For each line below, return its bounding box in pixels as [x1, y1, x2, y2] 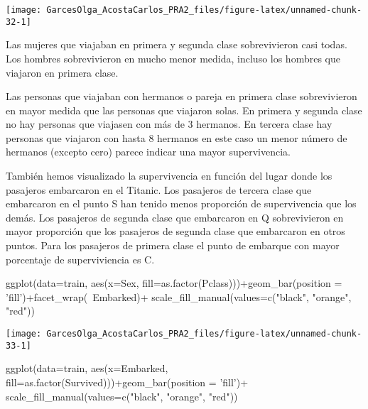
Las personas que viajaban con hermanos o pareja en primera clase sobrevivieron [6, 89, 357, 104]
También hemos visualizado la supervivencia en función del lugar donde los [6, 168, 332, 183]
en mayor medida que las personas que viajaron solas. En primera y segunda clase [6, 102, 362, 117]
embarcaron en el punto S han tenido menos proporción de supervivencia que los [6, 196, 357, 211]
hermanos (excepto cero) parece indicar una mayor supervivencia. [6, 144, 291, 159]
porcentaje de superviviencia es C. [6, 251, 155, 266]
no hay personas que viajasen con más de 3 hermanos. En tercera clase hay [6, 116, 332, 131]
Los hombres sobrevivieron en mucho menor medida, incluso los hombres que [6, 50, 340, 65]
